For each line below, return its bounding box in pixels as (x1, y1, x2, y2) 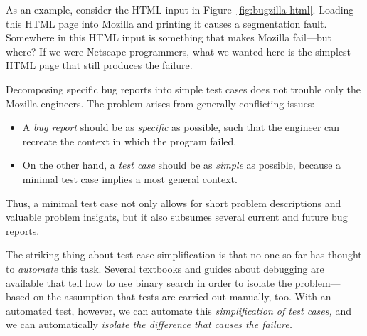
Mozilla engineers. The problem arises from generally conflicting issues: (6, 95, 315, 110)
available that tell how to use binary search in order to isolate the (6, 275, 292, 290)
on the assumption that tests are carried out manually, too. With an (33, 289, 331, 304)
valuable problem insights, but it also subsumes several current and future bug (6, 209, 348, 224)
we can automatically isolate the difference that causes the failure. (6, 317, 292, 332)
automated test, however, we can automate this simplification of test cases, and (6, 303, 352, 317)
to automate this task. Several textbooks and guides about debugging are (6, 261, 324, 275)
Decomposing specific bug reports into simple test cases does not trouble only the (6, 81, 361, 96)
